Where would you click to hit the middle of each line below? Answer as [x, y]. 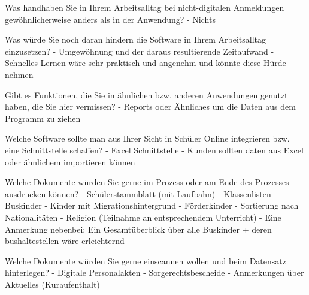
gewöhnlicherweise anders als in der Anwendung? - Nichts [110, 19]
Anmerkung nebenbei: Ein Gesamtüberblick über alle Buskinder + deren [138, 229]
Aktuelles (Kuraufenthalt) [52, 284]
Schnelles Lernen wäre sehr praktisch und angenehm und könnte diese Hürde [146, 63]
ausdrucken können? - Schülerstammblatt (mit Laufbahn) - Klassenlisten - [141, 193]
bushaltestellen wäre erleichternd [65, 241]
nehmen [19, 74]
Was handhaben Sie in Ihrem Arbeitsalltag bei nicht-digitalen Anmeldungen [145, 7]
